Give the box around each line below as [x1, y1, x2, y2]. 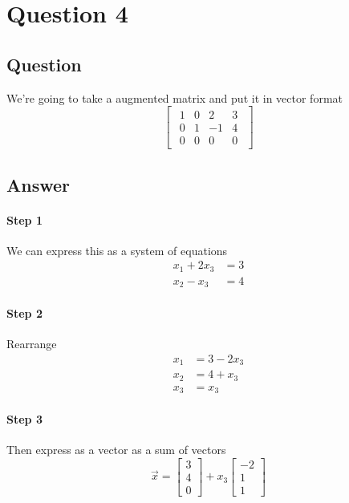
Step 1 [6, 211, 43, 228]
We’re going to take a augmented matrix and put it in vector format [6, 89, 343, 106]
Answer [6, 172, 71, 197]
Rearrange [6, 335, 57, 352]
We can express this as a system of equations [6, 241, 228, 258]
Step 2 [6, 305, 43, 322]
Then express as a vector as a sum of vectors [6, 441, 226, 458]
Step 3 [6, 410, 43, 427]
